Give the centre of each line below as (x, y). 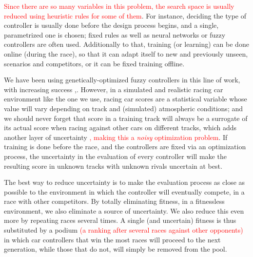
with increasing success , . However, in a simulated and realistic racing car (114, 89)
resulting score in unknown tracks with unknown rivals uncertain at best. (113, 166)
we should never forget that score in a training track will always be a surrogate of (126, 118)
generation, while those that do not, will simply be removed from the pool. (116, 249)
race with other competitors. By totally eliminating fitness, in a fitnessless (114, 201)
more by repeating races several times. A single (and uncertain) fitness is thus (120, 220)
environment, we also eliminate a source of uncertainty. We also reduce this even (124, 210)
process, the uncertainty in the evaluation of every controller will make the (115, 156)
